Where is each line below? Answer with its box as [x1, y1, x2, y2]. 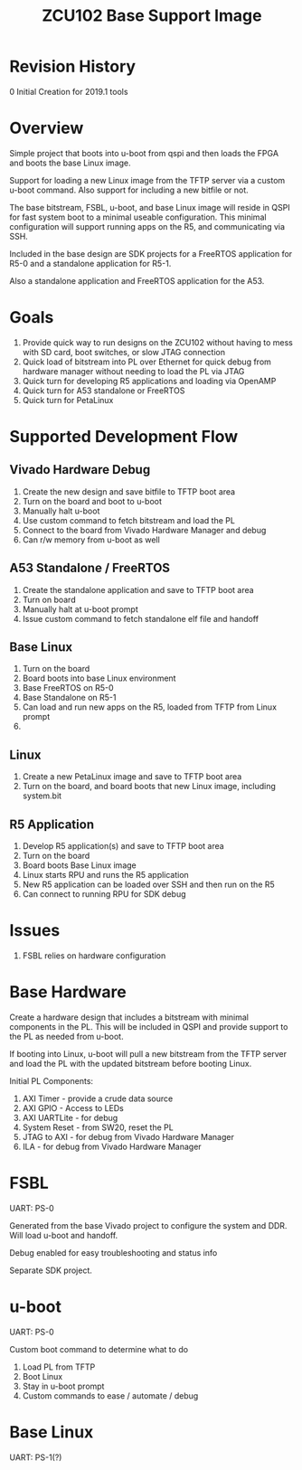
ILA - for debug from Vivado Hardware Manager [22, 1141, 202, 1152]
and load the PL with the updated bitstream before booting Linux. [9, 1058, 252, 1069]
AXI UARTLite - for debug [22, 1112, 118, 1123]
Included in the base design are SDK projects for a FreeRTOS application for [9, 248, 293, 259]
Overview [9, 118, 84, 138]
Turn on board [22, 594, 76, 605]
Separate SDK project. [9, 1265, 92, 1276]
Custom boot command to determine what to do [9, 1343, 188, 1354]
